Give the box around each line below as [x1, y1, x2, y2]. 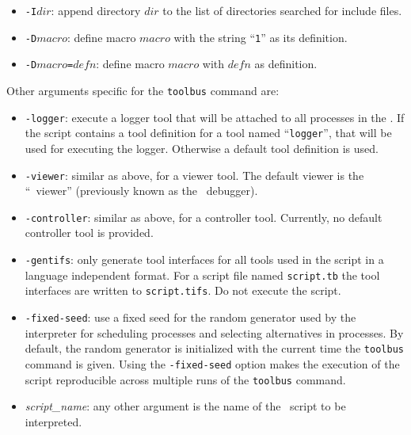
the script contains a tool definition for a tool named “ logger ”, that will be [25, 124, 392, 141]
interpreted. [25, 413, 82, 429]
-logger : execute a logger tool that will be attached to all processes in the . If [25, 109, 405, 125]
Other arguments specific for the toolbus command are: [6, 82, 280, 98]
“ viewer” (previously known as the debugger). [25, 182, 258, 199]
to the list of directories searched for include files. [162, 2, 402, 18]
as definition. [254, 55, 318, 72]
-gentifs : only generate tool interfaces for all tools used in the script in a [25, 251, 384, 268]
